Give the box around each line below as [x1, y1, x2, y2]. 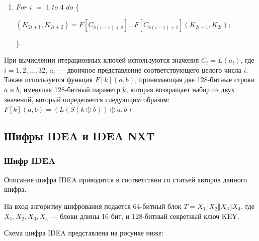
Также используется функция [4, 74, 93, 85]
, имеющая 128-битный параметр [19, 84, 120, 94]
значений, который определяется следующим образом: [4, 94, 170, 104]
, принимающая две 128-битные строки [135, 74, 255, 85]
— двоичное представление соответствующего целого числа [57, 64, 241, 75]
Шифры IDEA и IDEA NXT [4, 128, 155, 144]
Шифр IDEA [4, 154, 56, 167]
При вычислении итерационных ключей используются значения [4, 55, 199, 65]
